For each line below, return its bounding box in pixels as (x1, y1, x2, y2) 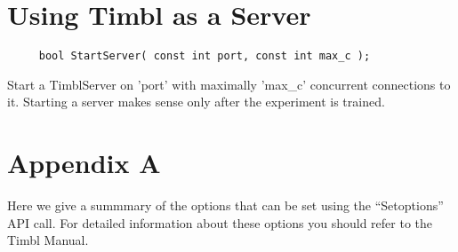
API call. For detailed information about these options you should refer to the (7, 213, 432, 232)
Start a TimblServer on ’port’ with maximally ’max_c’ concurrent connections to (7, 75, 451, 93)
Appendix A (7, 145, 161, 181)
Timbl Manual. (7, 231, 89, 249)
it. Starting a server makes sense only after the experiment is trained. (7, 92, 385, 111)
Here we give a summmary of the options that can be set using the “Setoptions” (7, 196, 444, 215)
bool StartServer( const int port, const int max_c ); (38, 50, 371, 63)
